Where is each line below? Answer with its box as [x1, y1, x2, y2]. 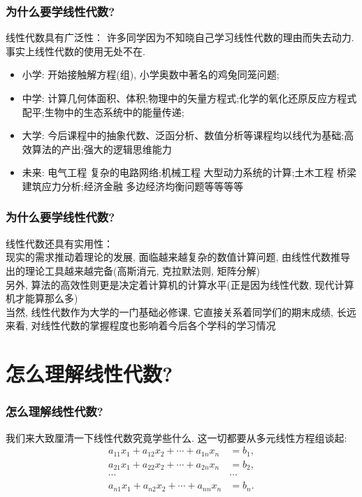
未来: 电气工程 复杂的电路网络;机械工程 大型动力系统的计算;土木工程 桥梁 [22, 165, 357, 180]
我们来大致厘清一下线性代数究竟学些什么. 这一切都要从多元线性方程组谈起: [6, 430, 347, 445]
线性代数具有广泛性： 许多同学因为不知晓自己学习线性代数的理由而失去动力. [6, 30, 354, 45]
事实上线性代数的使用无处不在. [6, 43, 145, 58]
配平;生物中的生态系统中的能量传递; [22, 104, 184, 119]
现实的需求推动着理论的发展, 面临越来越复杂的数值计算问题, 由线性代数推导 [6, 250, 351, 264]
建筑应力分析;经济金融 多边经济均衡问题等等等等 [22, 178, 244, 193]
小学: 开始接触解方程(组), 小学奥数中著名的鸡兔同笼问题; [22, 67, 280, 82]
